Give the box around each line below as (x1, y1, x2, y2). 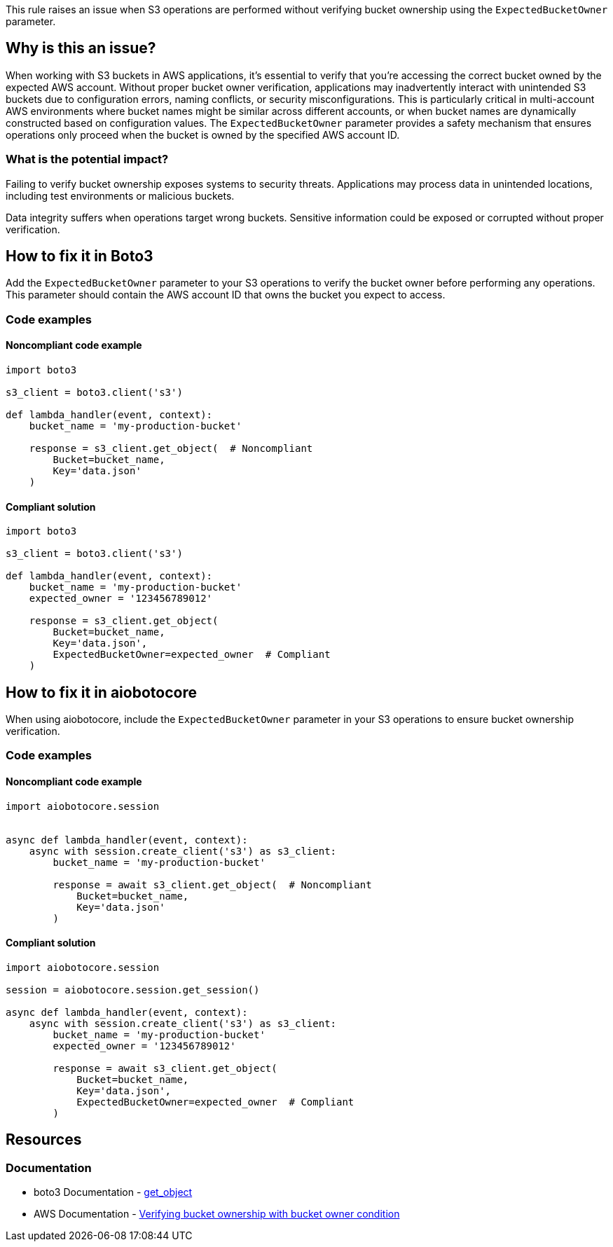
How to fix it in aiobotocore (6, 683, 197, 701)
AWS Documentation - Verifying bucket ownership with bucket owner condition (34, 1208, 400, 1220)
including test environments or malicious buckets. (6, 189, 235, 202)
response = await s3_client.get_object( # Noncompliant (53, 879, 372, 890)
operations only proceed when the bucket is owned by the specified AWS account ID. (6, 128, 400, 141)
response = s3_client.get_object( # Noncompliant (29, 443, 313, 455)
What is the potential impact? (6, 152, 169, 167)
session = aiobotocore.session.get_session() (6, 984, 260, 995)
